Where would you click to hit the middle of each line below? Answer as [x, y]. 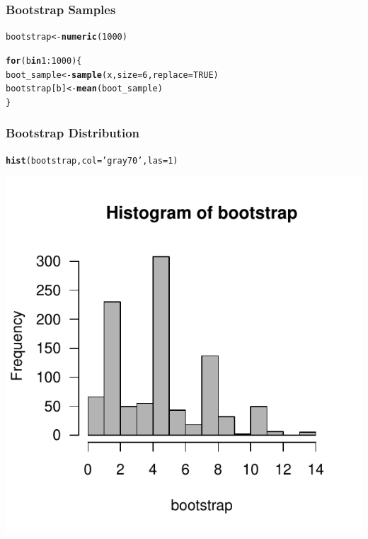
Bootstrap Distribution [73, 133]
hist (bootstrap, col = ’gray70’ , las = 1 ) [92, 160]
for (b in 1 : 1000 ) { [44, 61]
